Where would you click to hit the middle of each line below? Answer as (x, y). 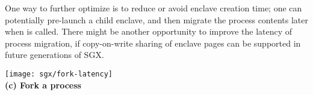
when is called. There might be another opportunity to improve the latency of (149, 31)
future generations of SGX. (54, 55)
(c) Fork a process (43, 85)
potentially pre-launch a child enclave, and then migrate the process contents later (156, 19)
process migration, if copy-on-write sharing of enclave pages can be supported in (153, 43)
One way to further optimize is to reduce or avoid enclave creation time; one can (153, 8)
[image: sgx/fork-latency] (59, 74)
